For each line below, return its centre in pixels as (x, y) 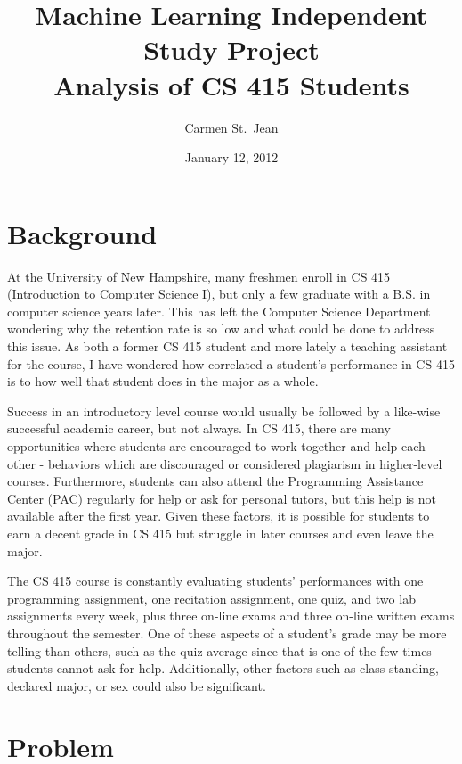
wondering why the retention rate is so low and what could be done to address (221, 329)
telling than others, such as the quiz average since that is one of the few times (219, 650)
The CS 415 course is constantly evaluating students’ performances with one (215, 581)
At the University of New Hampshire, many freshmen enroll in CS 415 (199, 276)
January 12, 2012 (231, 157)
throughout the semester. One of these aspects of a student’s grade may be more (227, 633)
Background (82, 233)
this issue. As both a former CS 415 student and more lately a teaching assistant (227, 346)
